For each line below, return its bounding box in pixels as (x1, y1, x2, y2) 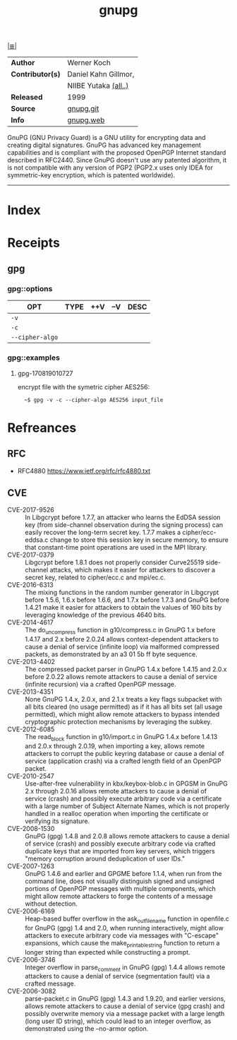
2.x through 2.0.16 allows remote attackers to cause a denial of (25, 786, 207, 795)
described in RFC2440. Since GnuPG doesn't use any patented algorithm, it (7, 156, 227, 165)
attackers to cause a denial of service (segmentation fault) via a (25, 972, 210, 981)
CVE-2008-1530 (7, 824, 55, 832)
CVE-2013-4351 (7, 687, 54, 696)
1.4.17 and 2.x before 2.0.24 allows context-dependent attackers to (25, 635, 219, 644)
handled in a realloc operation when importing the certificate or (25, 809, 209, 817)
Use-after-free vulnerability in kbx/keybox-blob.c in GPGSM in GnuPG (25, 779, 228, 788)
